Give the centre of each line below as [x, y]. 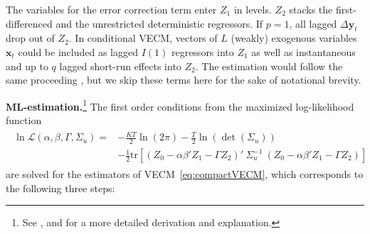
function [24, 120]
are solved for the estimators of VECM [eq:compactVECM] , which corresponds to [185, 174]
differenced [29, 23]
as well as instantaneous [303, 51]
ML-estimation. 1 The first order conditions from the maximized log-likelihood [180, 105]
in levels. [253, 9]
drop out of [30, 38]
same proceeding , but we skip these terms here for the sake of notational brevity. [184, 80]
